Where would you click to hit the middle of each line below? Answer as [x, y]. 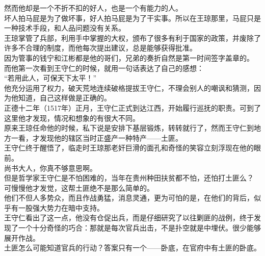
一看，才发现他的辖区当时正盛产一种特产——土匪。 [97, 137]
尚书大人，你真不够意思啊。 [50, 168]
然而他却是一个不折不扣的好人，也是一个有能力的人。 [93, 8]
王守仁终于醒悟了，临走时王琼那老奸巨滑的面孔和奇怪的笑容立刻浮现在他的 [129, 148]
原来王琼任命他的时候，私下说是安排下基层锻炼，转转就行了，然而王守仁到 [129, 128]
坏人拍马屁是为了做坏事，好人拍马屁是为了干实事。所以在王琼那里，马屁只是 [132, 18]
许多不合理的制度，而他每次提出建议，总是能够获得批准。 [100, 48]
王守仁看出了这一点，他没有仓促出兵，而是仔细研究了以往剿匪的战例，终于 [129, 217]
